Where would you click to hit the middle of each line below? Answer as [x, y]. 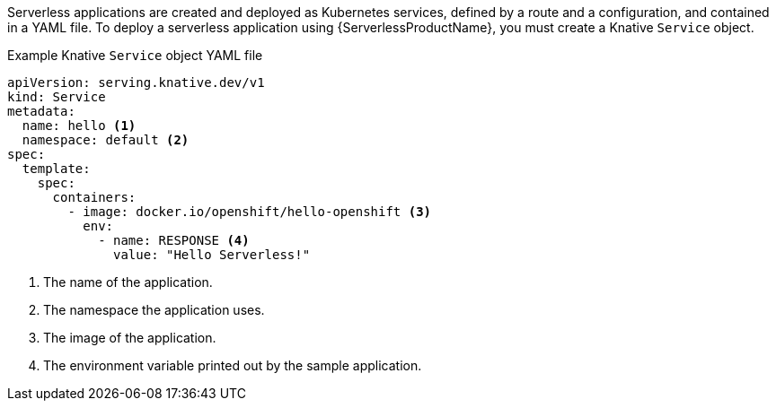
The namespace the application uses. [154, 310]
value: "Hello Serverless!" [212, 255]
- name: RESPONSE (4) [174, 240]
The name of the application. [128, 282]
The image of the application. [130, 338]
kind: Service [57, 97]
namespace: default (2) [106, 140]
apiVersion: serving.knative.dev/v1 [136, 82]
